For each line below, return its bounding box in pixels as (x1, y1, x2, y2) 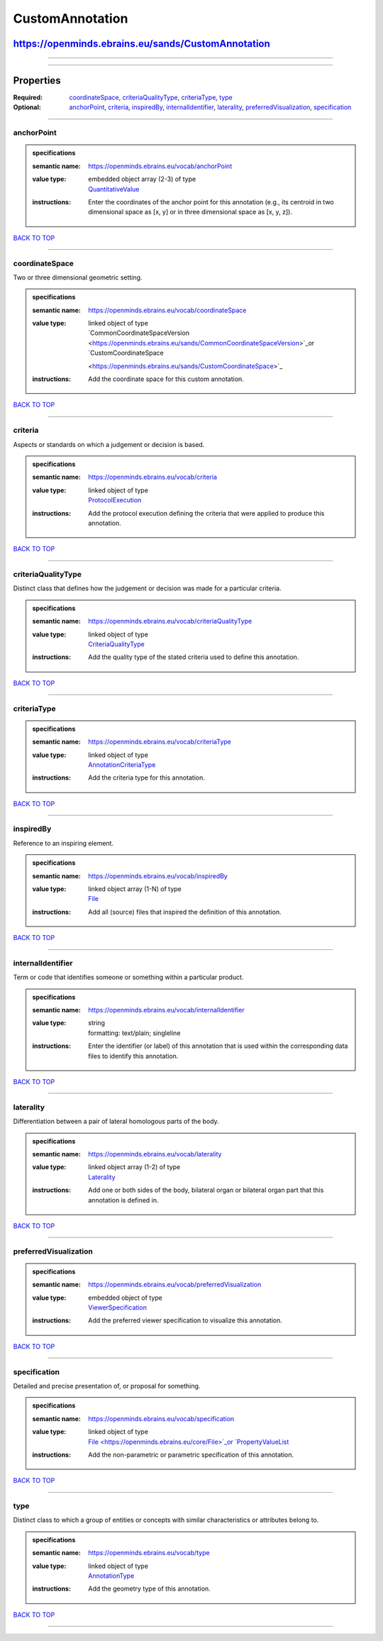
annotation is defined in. (88, 1195, 159, 1204)
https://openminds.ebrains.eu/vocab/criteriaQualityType (88, 617, 252, 626)
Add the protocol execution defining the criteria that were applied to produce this (88, 509, 325, 517)
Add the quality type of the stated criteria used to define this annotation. (88, 653, 299, 661)
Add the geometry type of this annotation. (88, 1584, 211, 1593)
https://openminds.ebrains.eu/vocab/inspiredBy (88, 871, 228, 880)
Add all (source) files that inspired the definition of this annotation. (88, 907, 282, 916)
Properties (13, 74, 61, 87)
